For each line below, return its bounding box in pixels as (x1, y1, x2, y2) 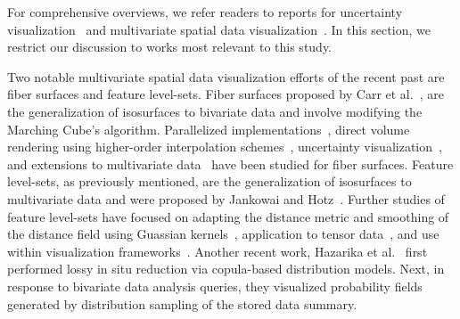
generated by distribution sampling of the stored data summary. (7, 294, 357, 313)
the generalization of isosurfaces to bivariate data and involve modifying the (7, 102, 423, 120)
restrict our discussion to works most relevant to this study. (7, 37, 333, 56)
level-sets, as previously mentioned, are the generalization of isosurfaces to (7, 172, 412, 191)
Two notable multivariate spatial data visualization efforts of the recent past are (7, 67, 445, 86)
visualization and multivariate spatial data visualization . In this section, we (7, 20, 431, 38)
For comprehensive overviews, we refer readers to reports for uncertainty (7, 3, 403, 20)
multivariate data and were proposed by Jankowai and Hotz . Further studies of (7, 189, 445, 208)
